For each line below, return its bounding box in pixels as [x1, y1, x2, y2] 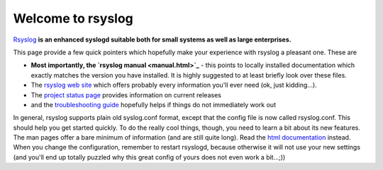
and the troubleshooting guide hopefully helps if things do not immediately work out [30, 100, 277, 109]
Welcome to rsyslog [13, 11, 134, 26]
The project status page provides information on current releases [30, 90, 221, 99]
